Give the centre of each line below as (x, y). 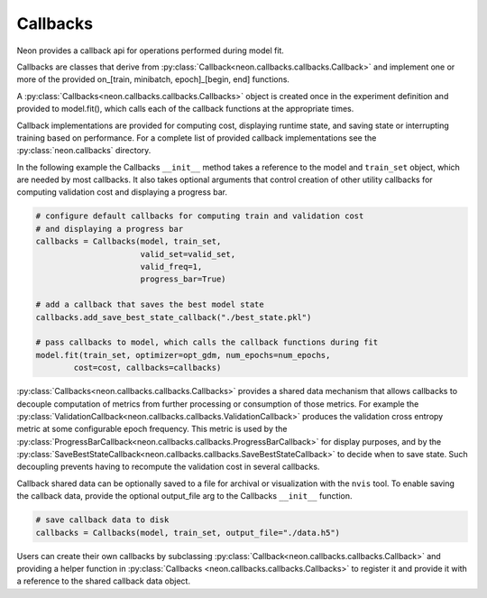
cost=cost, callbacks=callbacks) (147, 368)
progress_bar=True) (183, 279)
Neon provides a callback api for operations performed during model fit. (150, 51)
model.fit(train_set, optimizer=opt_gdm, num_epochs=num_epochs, (183, 355)
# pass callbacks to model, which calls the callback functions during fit (207, 342)
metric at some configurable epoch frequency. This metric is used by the (152, 429)
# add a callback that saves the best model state (150, 305)
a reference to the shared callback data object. (104, 581)
